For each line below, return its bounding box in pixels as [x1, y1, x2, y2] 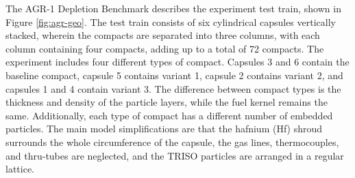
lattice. [5, 162, 34, 176]
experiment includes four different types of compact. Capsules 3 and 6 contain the [5, 55, 350, 69]
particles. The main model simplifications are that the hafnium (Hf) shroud [5, 121, 323, 136]
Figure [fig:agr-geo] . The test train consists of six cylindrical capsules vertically [5, 14, 336, 29]
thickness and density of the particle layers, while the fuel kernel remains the [5, 95, 328, 109]
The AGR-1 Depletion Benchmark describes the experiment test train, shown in [5, 1, 341, 15]
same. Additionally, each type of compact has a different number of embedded [5, 108, 333, 122]
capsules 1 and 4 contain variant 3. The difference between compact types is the [5, 81, 341, 95]
